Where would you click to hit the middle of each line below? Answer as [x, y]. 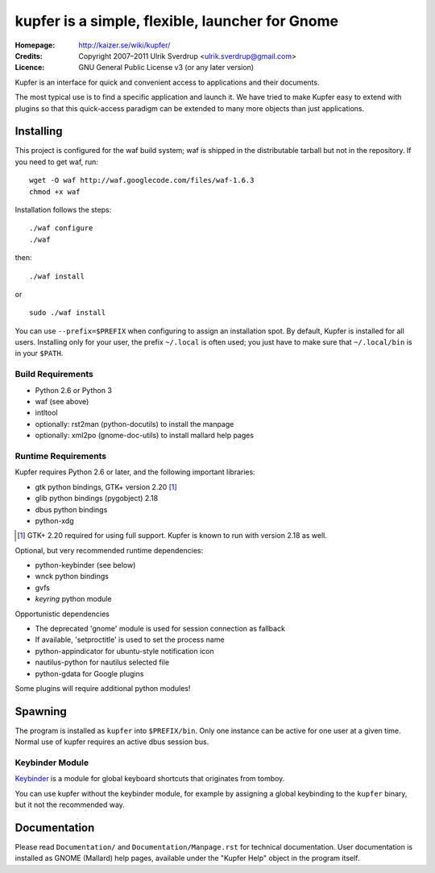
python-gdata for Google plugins [89, 673]
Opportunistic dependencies [62, 614]
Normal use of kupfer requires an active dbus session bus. [112, 742]
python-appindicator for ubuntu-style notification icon [125, 651]
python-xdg [54, 520]
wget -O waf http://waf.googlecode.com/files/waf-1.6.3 [142, 180]
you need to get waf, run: [56, 162]
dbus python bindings [71, 509]
